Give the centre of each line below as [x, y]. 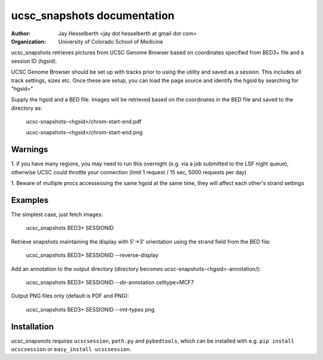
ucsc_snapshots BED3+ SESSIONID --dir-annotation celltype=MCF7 [110, 282]
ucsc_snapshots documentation [93, 16]
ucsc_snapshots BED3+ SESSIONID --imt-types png [90, 309]
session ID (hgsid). [34, 61]
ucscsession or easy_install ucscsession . [71, 349]
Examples [30, 200]
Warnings [30, 150]
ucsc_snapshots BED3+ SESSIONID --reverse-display [92, 255]
